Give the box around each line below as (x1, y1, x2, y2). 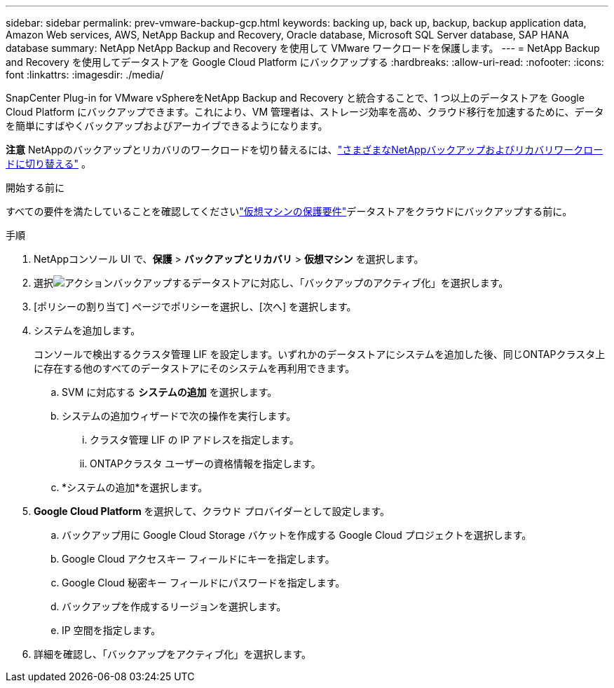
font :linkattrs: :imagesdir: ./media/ (6, 69, 164, 81)
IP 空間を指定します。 (62, 624, 161, 636)
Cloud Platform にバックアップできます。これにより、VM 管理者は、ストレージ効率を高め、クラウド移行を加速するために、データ (6, 106, 604, 118)
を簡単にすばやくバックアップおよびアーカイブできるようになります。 (6, 120, 328, 132)
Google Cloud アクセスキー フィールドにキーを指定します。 (62, 553, 335, 565)
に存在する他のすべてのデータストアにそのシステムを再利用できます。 (34, 362, 355, 374)
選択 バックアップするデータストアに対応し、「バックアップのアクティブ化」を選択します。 (34, 277, 509, 289)
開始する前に (6, 181, 64, 193)
